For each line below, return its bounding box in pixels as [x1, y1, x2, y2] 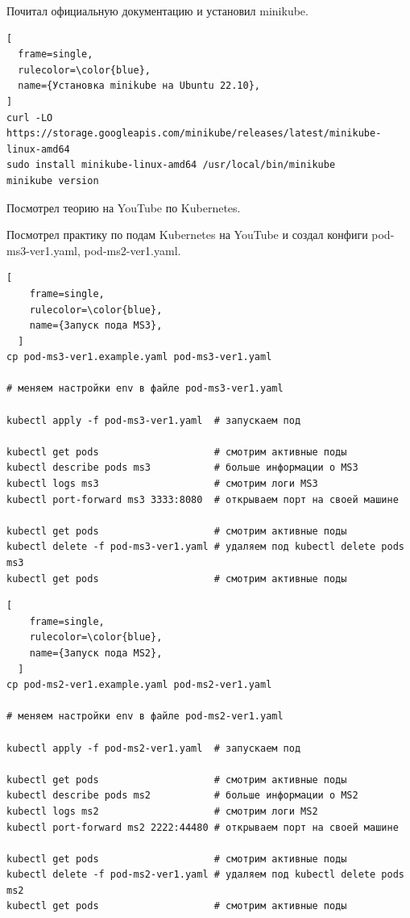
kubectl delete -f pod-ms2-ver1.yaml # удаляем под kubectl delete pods [6, 869, 404, 881]
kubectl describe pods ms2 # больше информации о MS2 [6, 790, 358, 802]
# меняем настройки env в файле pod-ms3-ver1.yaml [6, 383, 284, 395]
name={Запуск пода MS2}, [29, 647, 163, 659]
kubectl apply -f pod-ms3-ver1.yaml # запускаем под [6, 414, 301, 426]
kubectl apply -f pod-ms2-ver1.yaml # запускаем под [6, 742, 301, 754]
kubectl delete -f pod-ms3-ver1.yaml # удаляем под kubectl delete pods [6, 541, 404, 553]
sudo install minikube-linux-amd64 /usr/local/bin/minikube [6, 159, 336, 171]
